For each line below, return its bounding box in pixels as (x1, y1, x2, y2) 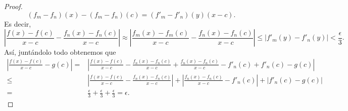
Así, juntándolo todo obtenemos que (4, 47, 116, 57)
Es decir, (4, 18, 31, 29)
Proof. (4, 1, 23, 11)
